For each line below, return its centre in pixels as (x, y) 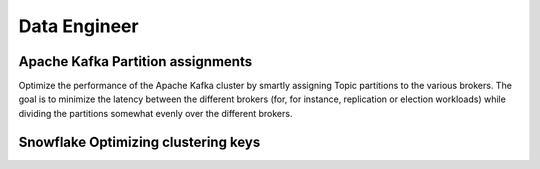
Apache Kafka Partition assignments (135, 61)
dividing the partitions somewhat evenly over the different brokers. (155, 113)
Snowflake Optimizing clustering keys (139, 141)
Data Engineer (78, 26)
